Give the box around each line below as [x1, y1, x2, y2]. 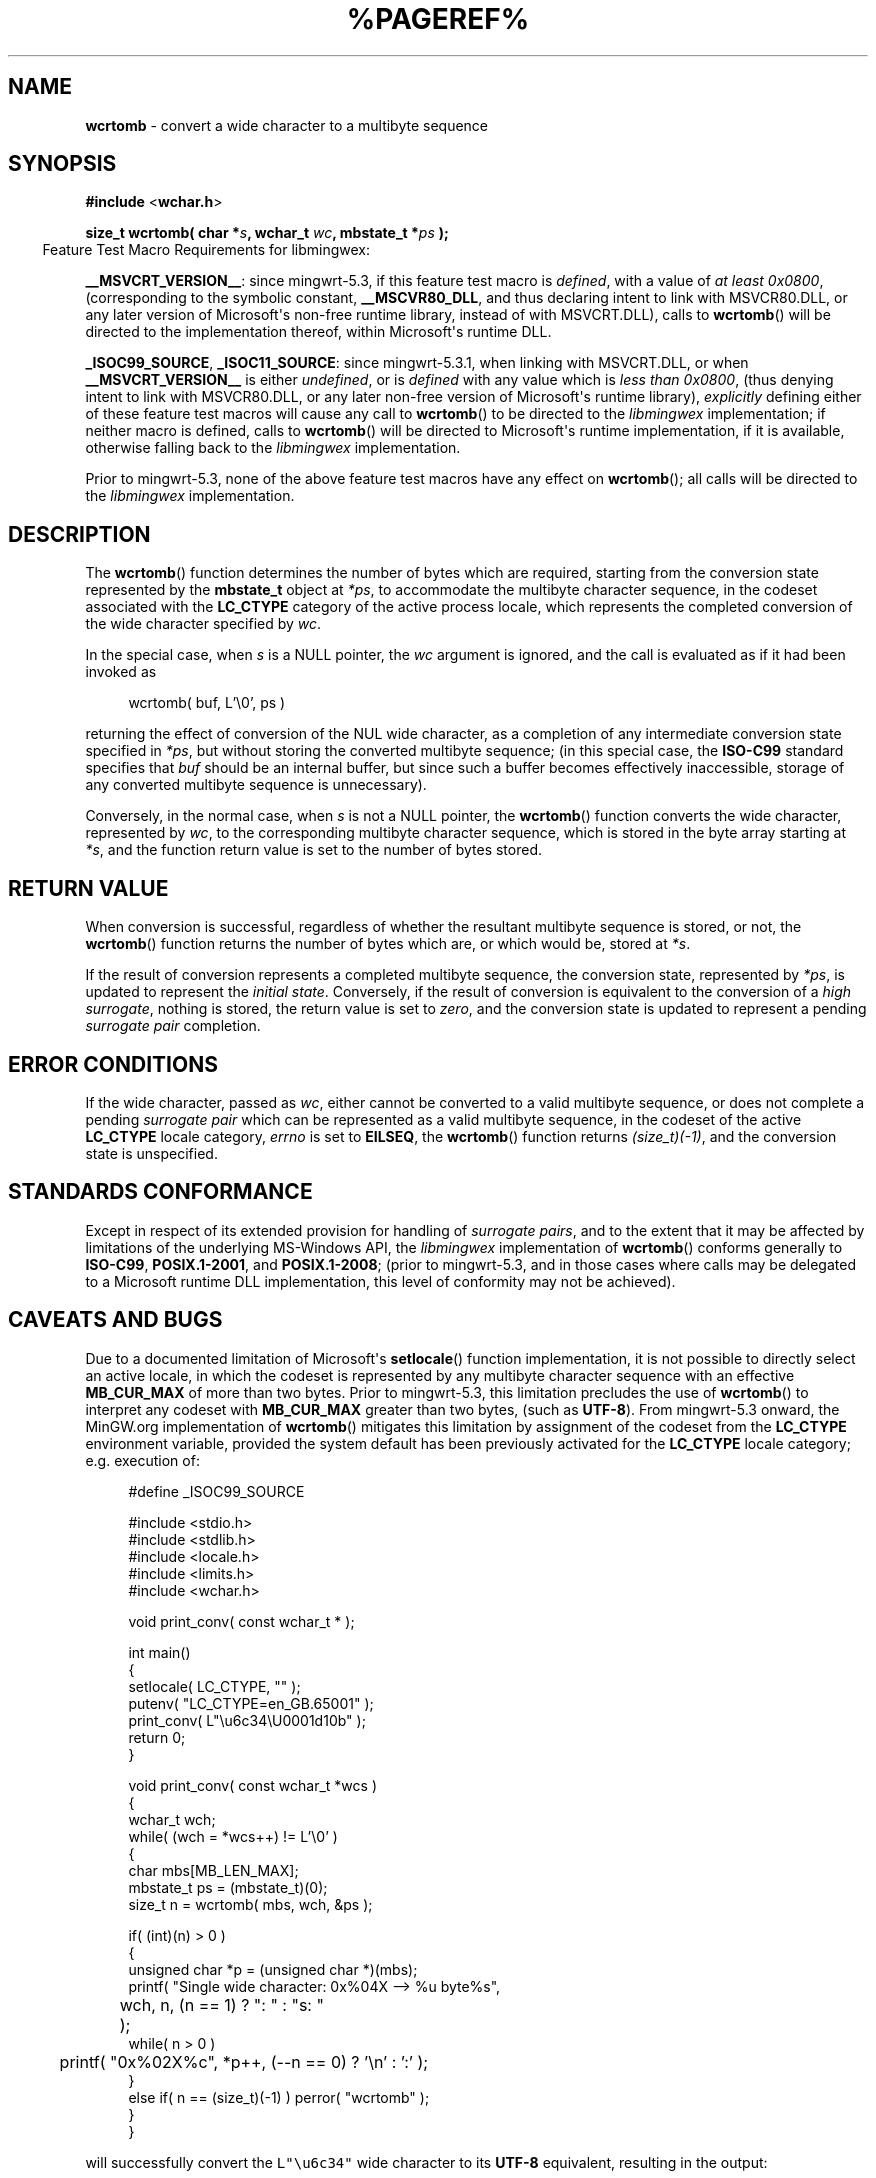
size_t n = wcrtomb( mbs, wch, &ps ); [128, 1895, 373, 1913]
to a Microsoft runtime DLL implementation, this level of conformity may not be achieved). [85, 1272, 676, 1290]
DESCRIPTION [8, 521, 151, 547]
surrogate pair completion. [85, 1017, 261, 1035]
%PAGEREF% [346, 2, 530, 36]
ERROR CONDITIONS [8, 1051, 218, 1077]
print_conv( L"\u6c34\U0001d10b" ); [128, 1711, 366, 1729]
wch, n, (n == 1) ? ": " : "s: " [119, 1994, 324, 2015]
